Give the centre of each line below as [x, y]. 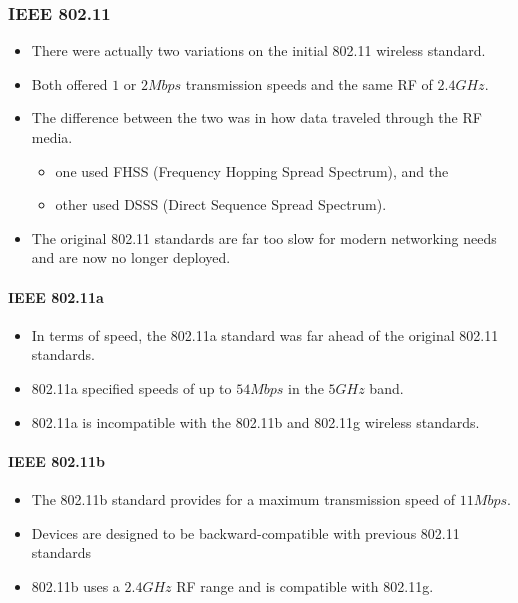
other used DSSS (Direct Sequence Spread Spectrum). [221, 204]
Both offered [69, 83]
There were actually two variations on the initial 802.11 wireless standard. [258, 50]
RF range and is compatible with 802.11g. [305, 585]
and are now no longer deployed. [131, 257]
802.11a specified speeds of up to [131, 387]
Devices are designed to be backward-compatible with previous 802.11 [245, 532]
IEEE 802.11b [56, 460]
